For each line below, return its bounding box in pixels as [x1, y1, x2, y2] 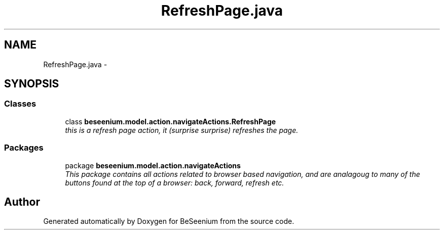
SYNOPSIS [4, 77, 59, 90]
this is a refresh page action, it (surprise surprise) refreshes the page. [65, 125, 299, 134]
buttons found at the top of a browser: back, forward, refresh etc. [65, 178, 284, 187]
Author [4, 195, 40, 208]
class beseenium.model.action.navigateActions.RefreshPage [65, 117, 276, 126]
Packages [4, 143, 44, 153]
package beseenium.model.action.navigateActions [65, 161, 241, 170]
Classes [4, 99, 36, 109]
